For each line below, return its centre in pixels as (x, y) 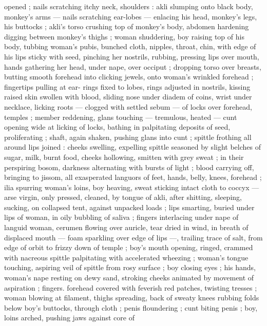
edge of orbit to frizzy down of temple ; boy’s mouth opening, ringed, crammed (129, 247)
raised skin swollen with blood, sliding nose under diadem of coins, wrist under (128, 97)
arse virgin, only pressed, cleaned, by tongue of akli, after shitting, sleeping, (123, 197)
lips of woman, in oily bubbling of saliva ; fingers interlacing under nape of (121, 217)
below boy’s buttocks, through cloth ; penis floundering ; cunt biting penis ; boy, (131, 307)
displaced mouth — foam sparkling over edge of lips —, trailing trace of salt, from (133, 237)
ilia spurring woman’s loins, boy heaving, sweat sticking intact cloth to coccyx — (132, 187)
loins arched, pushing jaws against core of (69, 318)
